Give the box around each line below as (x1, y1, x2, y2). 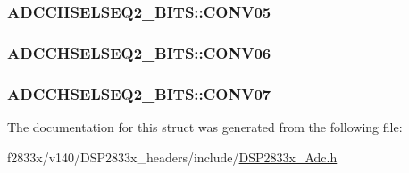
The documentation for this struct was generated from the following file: (7, 117, 403, 136)
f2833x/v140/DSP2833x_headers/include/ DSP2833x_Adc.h (7, 147, 338, 166)
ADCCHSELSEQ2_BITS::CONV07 (7, 82, 271, 104)
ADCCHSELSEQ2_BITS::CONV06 (7, 41, 271, 63)
